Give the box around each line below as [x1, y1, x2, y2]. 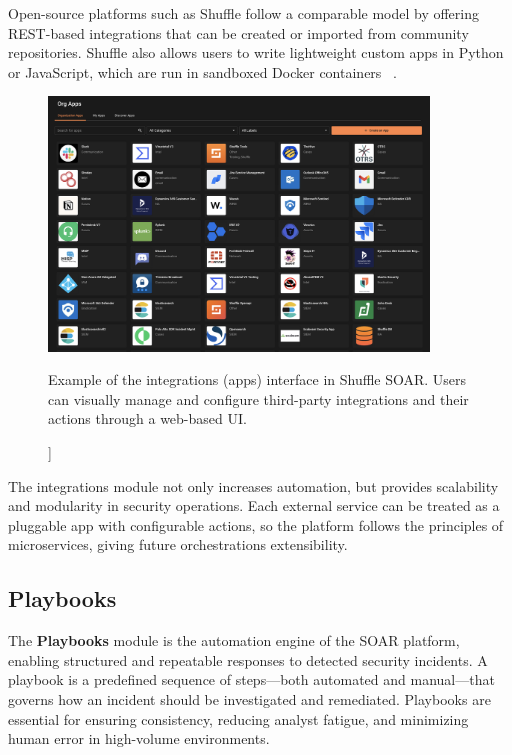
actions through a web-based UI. [48, 408, 247, 429]
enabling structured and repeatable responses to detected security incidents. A [8, 649, 488, 670]
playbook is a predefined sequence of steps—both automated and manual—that [8, 669, 495, 690]
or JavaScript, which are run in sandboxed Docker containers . [8, 61, 397, 82]
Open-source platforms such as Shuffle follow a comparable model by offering [8, 3, 480, 23]
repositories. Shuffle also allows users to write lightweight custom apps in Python [8, 42, 504, 63]
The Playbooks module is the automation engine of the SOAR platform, [8, 630, 460, 651]
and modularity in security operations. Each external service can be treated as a [8, 495, 500, 516]
